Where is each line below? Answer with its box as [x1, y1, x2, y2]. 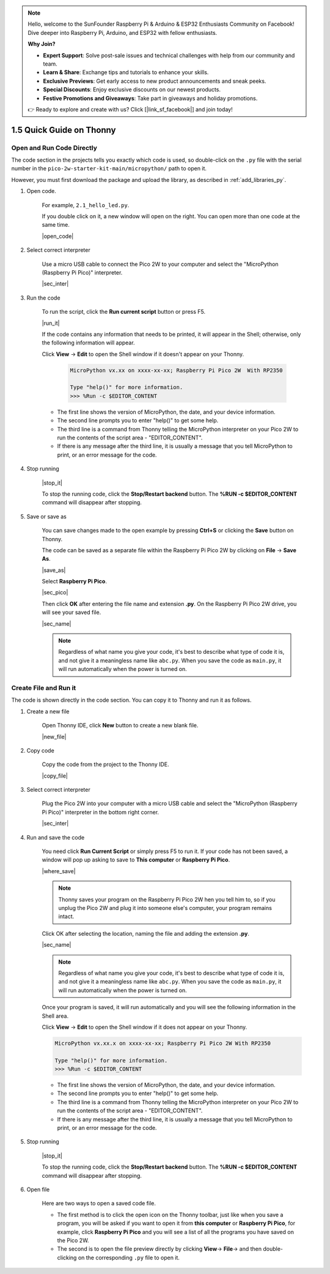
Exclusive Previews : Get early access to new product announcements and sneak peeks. [43, 77, 266, 85]
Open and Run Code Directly [11, 143, 98, 152]
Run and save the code [26, 833, 85, 841]
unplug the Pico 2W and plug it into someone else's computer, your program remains [58, 904, 272, 911]
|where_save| [42, 867, 76, 874]
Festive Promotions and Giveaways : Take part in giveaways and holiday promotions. [43, 94, 258, 102]
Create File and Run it [11, 683, 76, 692]
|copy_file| [42, 772, 68, 779]
